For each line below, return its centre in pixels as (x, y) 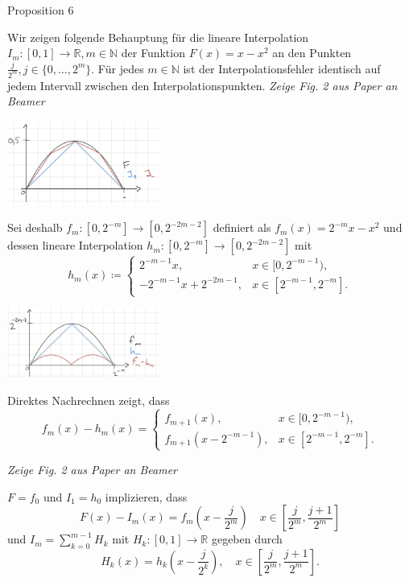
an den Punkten (312, 53)
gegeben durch (247, 539)
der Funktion (153, 53)
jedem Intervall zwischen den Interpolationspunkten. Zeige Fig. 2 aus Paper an (202, 85)
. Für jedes (118, 68)
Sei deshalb (35, 227)
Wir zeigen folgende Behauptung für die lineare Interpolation (158, 37)
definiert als (242, 227)
